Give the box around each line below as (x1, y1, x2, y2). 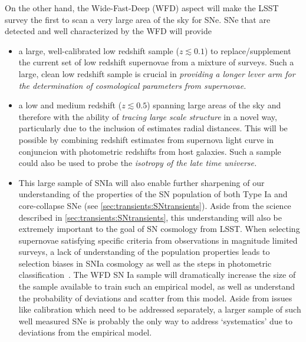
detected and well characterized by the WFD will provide (5, 25, 212, 37)
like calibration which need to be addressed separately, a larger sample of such (18, 303, 301, 316)
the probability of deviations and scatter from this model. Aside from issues (18, 291, 292, 304)
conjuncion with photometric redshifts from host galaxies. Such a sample (18, 145, 281, 157)
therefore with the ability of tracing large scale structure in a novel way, (18, 110, 277, 122)
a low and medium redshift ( (18, 99, 122, 111)
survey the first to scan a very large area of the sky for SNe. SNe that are (5, 13, 271, 25)
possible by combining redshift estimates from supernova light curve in (18, 133, 274, 145)
